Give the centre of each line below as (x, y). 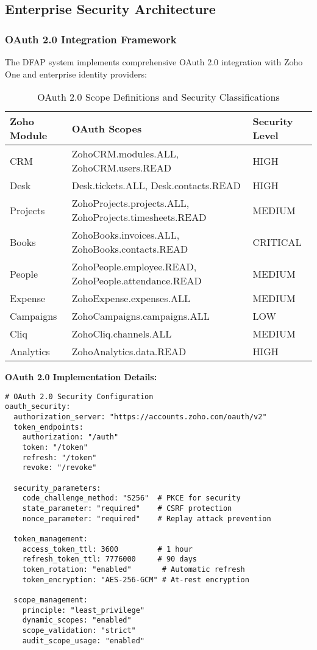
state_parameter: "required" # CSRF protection (127, 508)
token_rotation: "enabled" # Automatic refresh (134, 569)
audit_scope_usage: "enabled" (84, 641)
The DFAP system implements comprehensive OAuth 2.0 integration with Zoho (154, 62)
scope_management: (51, 600)
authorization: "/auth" (70, 437)
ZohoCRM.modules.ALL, (125, 154)
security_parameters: (57, 488)
